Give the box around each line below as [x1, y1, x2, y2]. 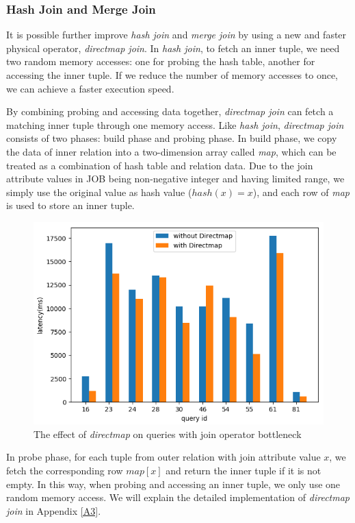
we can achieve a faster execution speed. [6, 81, 174, 95]
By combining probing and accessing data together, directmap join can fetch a [6, 104, 334, 119]
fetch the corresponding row [6, 463, 123, 478]
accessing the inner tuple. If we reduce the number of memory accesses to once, [6, 68, 339, 82]
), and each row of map [252, 184, 350, 199]
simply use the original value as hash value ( [6, 184, 192, 199]
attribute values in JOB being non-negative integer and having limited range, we [6, 171, 345, 186]
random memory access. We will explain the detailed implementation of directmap [6, 490, 350, 504]
